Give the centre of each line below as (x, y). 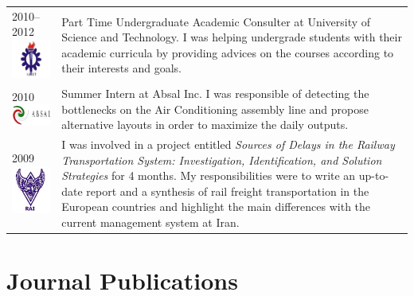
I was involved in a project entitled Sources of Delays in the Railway (228, 144)
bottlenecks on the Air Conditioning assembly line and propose (215, 109)
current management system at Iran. (150, 222)
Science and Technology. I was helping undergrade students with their (232, 37)
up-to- (374, 175)
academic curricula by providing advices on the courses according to (228, 52)
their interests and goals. (122, 68)
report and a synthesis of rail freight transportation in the (228, 191)
